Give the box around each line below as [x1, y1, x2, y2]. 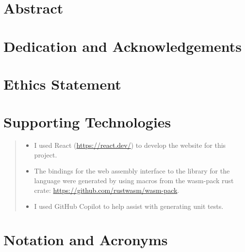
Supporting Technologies [3, 112, 171, 132]
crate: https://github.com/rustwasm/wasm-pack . [34, 185, 180, 195]
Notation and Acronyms [3, 230, 168, 249]
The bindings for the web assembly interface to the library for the [34, 166, 230, 176]
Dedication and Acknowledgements [3, 36, 242, 56]
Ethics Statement [3, 74, 121, 94]
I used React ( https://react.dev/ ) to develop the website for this [34, 140, 226, 150]
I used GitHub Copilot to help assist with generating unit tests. [34, 201, 224, 211]
